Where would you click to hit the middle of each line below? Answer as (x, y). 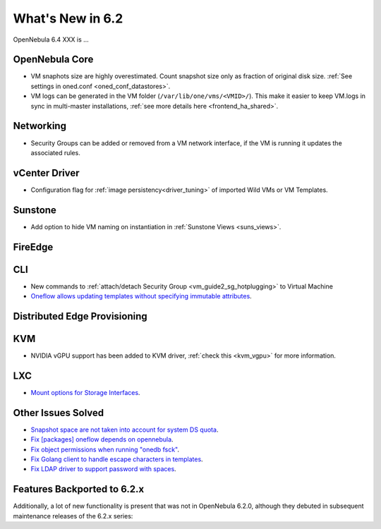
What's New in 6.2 (68, 18)
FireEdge (33, 247)
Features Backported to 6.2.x (79, 489)
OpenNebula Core (53, 60)
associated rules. (55, 152)
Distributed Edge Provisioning (80, 316)
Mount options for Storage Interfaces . (85, 392)
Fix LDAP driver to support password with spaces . (103, 469)
